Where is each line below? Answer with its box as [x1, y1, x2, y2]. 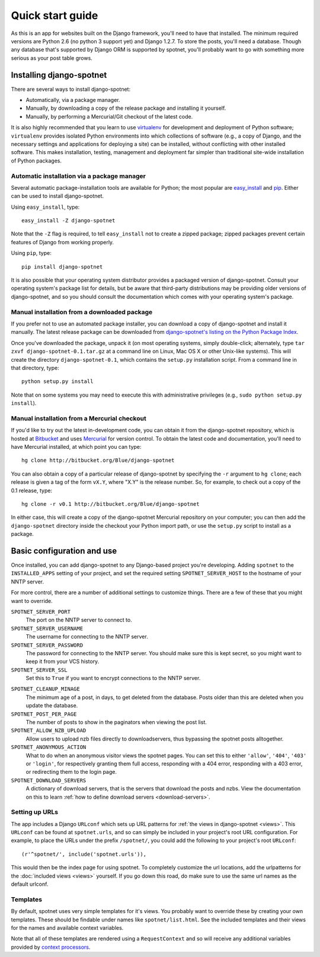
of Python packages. [11, 157, 62, 164]
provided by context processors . [11, 943, 91, 950]
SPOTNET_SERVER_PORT [11, 608, 71, 615]
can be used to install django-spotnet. [11, 193, 104, 200]
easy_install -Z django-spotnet [21, 217, 116, 224]
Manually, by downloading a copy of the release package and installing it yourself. [25, 104, 226, 112]
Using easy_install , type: [11, 203, 80, 210]
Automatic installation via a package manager [11, 172, 146, 180]
